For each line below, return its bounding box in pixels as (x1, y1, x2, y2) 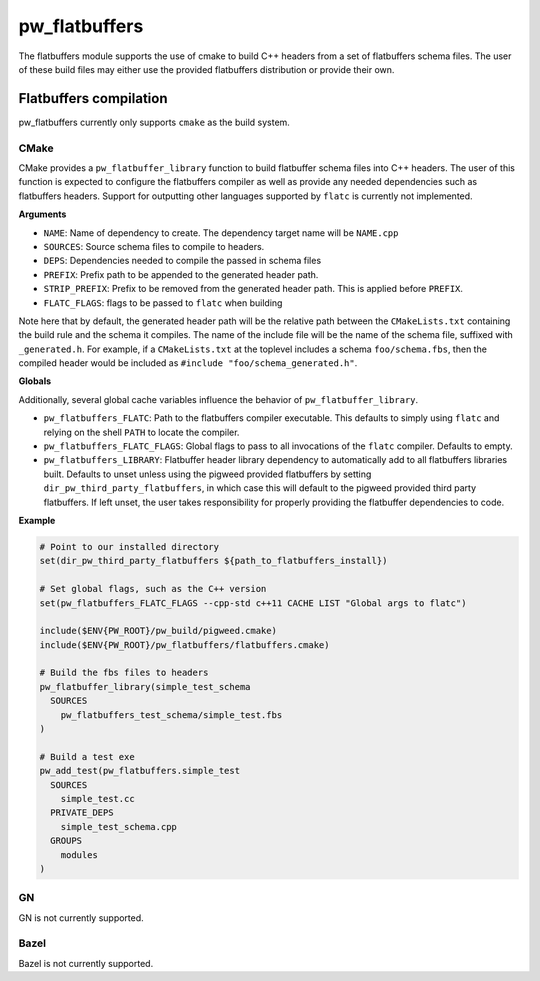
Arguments (18, 208, 67, 220)
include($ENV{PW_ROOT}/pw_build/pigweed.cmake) (39, 625, 277, 637)
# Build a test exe (39, 751, 135, 762)
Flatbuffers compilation (18, 90, 168, 107)
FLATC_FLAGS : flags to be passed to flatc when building (43, 296, 283, 309)
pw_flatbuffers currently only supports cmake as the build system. (18, 116, 290, 128)
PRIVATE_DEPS (50, 807, 114, 819)
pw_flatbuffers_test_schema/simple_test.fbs (60, 709, 283, 720)
